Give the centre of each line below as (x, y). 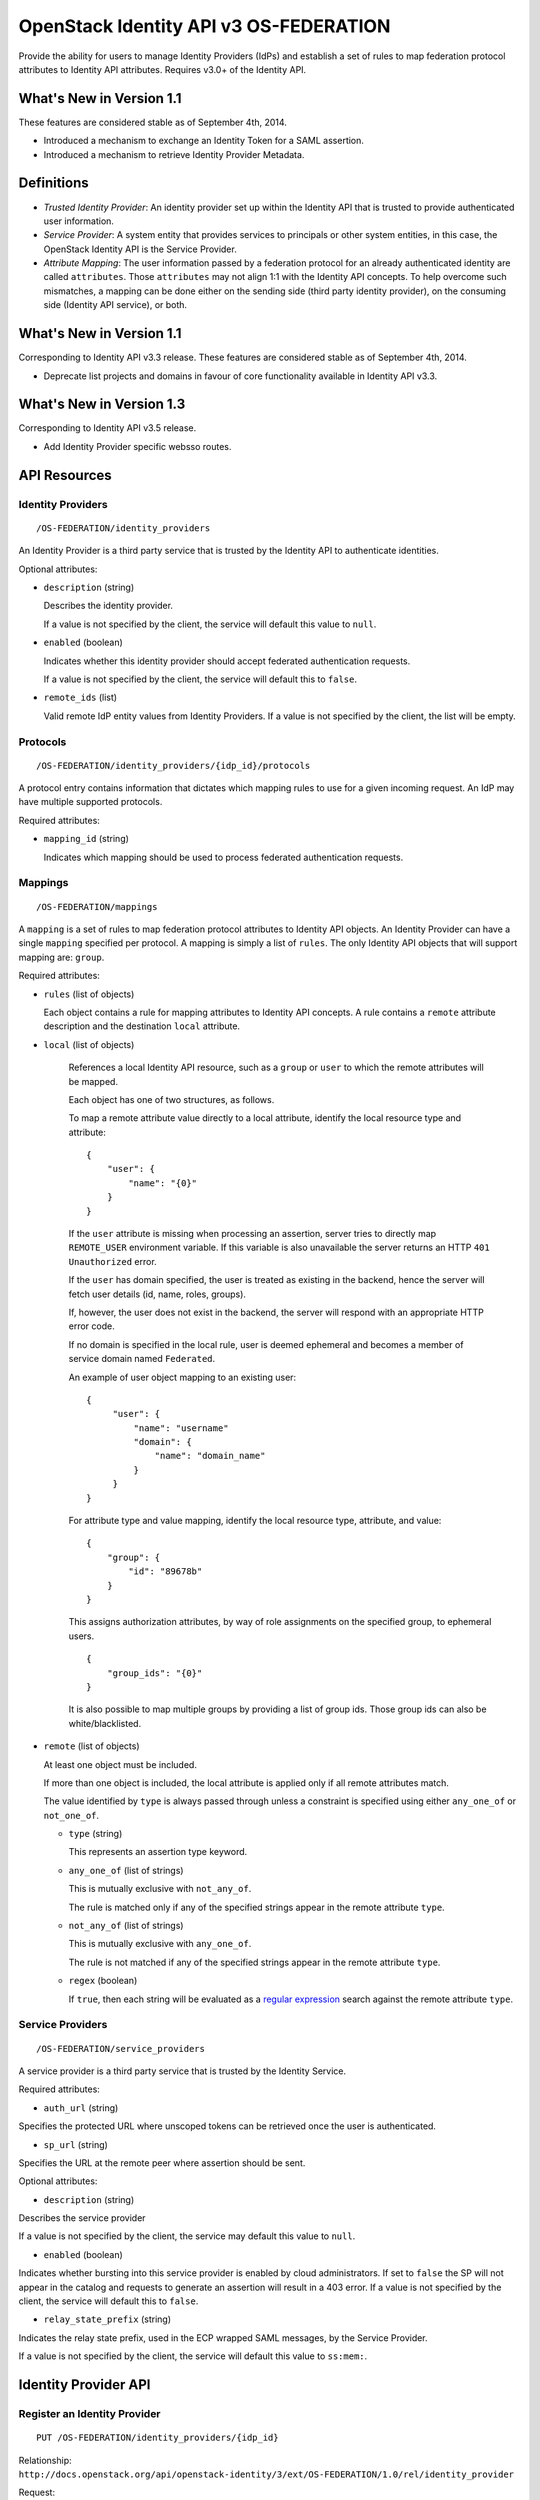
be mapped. (93, 1081)
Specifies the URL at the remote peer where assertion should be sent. (162, 2162)
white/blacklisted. (105, 1723)
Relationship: (45, 2460)
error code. (91, 1326)
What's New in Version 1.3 (102, 404)
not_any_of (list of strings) (126, 1926)
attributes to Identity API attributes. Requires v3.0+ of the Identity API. (162, 69)
